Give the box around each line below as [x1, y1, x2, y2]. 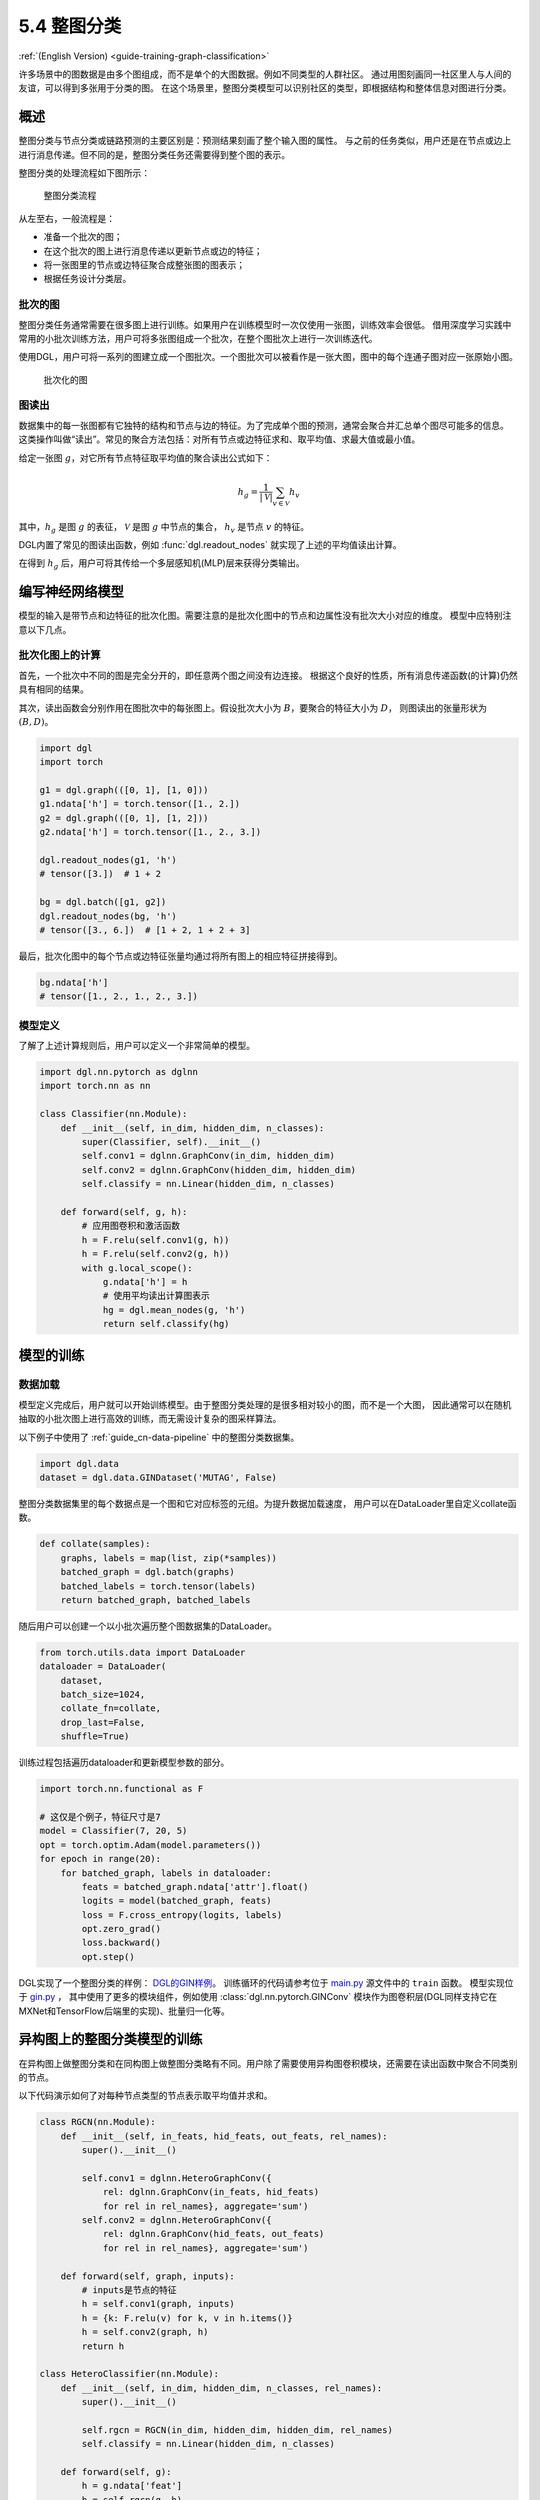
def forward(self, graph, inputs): [60, 2270, 235, 2282]
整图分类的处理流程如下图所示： [18, 167, 150, 179]
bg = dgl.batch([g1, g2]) [39, 896, 167, 908]
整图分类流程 [43, 190, 97, 202]
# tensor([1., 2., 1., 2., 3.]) [39, 991, 199, 1002]
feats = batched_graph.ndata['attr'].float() [81, 1881, 309, 1892]
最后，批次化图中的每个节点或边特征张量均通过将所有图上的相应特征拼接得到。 [18, 950, 343, 962]
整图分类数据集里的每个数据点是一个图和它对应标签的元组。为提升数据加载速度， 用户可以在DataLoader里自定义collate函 [18, 1497, 517, 1509]
